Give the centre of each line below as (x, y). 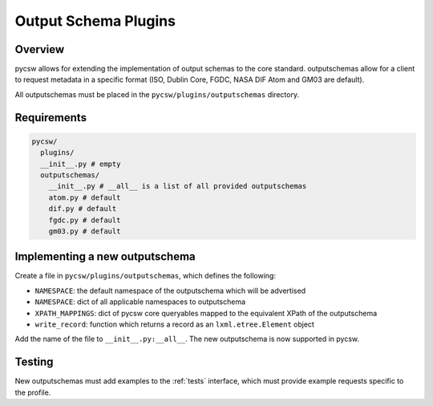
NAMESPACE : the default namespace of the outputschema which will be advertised (170, 290)
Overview (40, 49)
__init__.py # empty (81, 164)
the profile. (33, 392)
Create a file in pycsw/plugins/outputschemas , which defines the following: (146, 276)
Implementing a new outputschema (105, 257)
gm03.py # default (85, 231)
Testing (34, 362)
